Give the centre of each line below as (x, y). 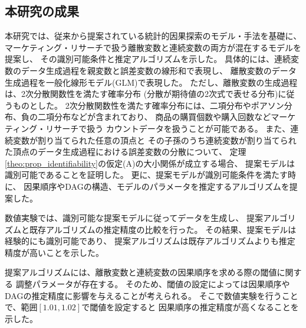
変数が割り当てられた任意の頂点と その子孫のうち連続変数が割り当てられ (154, 140)
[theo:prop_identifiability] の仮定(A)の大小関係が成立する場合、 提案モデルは (150, 163)
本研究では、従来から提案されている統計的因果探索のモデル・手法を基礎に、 (153, 36)
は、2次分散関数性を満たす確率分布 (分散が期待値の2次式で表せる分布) (142, 94)
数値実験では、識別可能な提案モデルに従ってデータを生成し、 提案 (134, 218)
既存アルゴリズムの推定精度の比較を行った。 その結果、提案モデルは (163, 229)
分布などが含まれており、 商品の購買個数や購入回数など (162, 117)
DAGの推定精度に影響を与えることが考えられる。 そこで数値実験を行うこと (152, 295)
